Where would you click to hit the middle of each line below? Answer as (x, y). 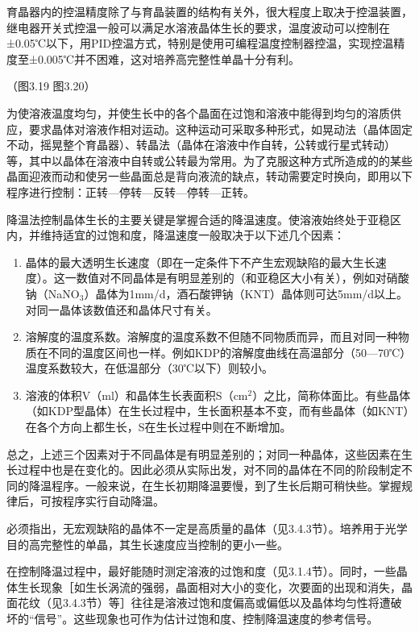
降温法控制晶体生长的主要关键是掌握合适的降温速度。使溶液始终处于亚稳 (198, 219)
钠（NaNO (52, 293)
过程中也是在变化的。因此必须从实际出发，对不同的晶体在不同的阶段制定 (209, 470)
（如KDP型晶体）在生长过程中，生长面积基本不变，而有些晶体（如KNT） (217, 411)
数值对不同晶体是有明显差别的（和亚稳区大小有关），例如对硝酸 (243, 278)
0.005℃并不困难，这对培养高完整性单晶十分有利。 (168, 58)
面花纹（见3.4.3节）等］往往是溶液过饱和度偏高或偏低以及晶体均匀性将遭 (199, 603)
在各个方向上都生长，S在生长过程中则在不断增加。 (158, 427)
